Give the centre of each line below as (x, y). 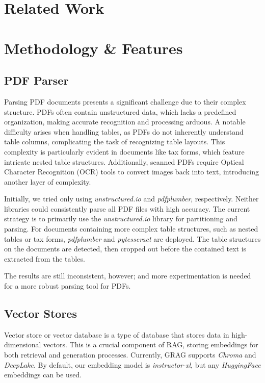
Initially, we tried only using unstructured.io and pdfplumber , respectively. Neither (131, 199)
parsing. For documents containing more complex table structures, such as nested (131, 229)
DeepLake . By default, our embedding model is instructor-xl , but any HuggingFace (132, 364)
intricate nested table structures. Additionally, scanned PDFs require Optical (124, 161)
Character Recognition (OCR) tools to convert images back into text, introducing (132, 172)
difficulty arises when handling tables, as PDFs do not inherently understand (124, 131)
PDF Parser (36, 80)
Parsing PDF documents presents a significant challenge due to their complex (125, 101)
